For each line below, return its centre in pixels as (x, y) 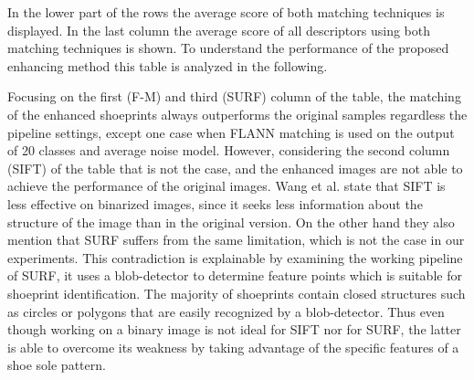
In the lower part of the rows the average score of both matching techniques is (226, 12)
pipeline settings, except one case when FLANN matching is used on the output (231, 132)
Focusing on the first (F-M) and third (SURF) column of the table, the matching (234, 96)
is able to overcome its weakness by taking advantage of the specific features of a (233, 347)
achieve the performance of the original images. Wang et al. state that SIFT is (226, 186)
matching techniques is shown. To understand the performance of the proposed (228, 48)
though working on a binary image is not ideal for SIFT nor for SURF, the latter (234, 329)
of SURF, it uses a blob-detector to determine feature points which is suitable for (235, 275)
